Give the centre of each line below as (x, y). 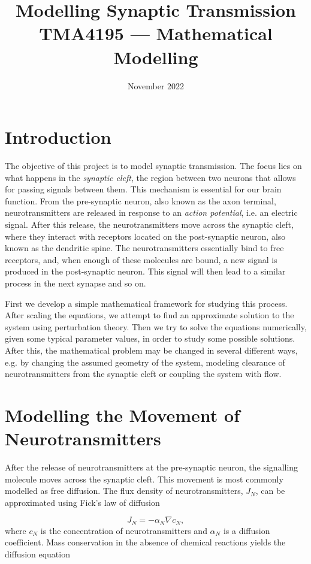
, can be (270, 491)
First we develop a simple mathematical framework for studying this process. (146, 303)
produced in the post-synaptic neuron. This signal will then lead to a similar (145, 271)
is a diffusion (247, 530)
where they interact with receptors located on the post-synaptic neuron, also (145, 236)
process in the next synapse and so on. (76, 283)
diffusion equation (37, 554)
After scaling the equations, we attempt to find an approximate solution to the (150, 315)
